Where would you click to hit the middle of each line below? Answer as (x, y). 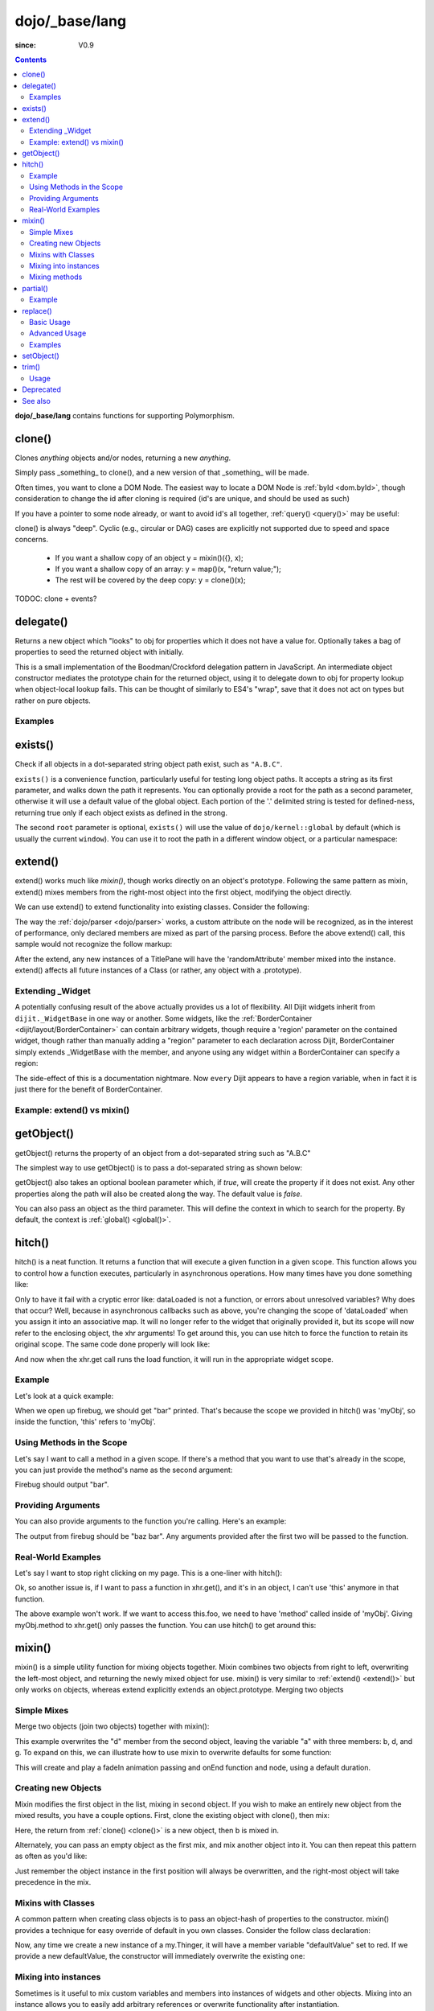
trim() (31, 367)
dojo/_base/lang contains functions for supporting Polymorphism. (125, 416)
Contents (31, 60)
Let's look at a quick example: (64, 1396)
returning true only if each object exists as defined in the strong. (121, 812)
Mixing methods (56, 277)
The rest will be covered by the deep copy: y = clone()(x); (150, 580)
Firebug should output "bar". (62, 1485)
